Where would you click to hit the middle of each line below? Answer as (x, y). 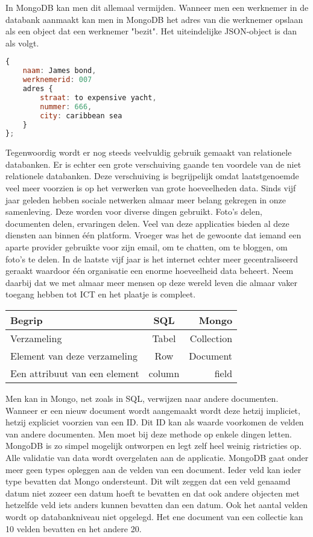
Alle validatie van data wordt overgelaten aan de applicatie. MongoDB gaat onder (157, 457)
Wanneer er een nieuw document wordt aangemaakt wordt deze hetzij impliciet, (153, 410)
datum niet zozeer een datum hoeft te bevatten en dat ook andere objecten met (153, 493)
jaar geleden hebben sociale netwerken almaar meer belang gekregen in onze (146, 199)
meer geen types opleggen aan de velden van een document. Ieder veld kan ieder (153, 469)
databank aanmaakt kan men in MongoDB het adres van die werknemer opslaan (154, 19)
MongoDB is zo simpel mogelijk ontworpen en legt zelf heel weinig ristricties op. (153, 446)
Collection (211, 338)
